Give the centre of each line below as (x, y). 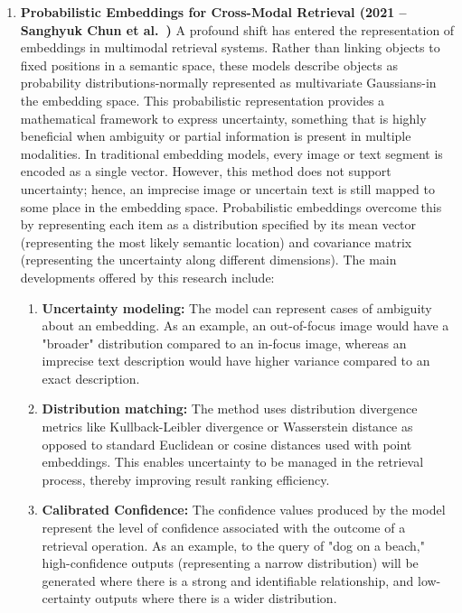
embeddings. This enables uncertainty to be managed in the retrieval (233, 462)
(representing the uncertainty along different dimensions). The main (208, 260)
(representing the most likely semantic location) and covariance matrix (216, 241)
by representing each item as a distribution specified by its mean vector (218, 224)
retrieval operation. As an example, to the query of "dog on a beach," (233, 545)
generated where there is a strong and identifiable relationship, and (228, 580)
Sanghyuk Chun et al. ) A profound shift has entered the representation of (237, 29)
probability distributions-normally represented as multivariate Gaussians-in (228, 83)
